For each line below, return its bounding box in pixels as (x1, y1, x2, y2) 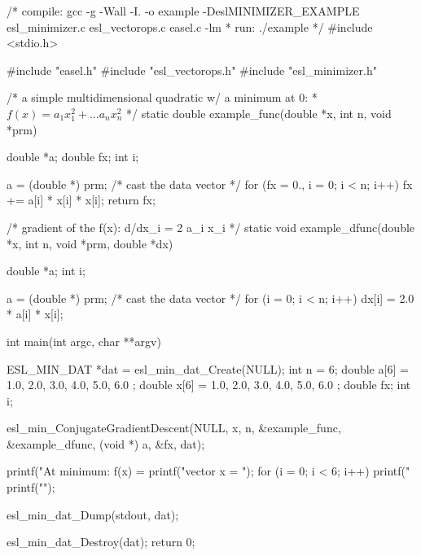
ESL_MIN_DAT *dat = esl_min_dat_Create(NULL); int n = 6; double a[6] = (7, 360, 409, 377)
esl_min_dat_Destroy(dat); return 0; (7, 533, 195, 550)
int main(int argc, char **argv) (7, 332, 161, 349)
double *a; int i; (7, 262, 86, 279)
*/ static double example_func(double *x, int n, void (126, 104, 392, 121)
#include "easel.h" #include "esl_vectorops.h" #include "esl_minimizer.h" (7, 61, 377, 78)
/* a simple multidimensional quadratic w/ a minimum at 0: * (7, 89, 318, 106)
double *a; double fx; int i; (7, 148, 139, 165)
